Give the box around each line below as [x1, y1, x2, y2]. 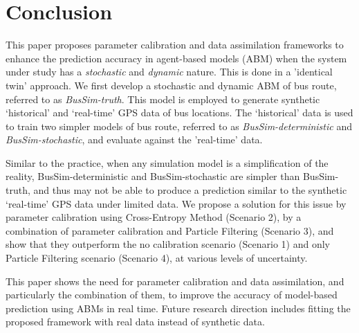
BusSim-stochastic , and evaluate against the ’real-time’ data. [6, 132, 263, 147]
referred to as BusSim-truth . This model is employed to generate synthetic [6, 91, 320, 106]
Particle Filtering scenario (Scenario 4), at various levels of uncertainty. [6, 251, 308, 265]
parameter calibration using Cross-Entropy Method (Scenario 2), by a [6, 210, 302, 224]
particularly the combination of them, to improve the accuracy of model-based [6, 287, 338, 302]
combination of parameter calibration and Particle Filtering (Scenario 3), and [6, 223, 334, 237]
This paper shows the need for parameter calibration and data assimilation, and [6, 273, 344, 288]
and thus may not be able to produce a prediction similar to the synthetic [33, 183, 347, 197]
